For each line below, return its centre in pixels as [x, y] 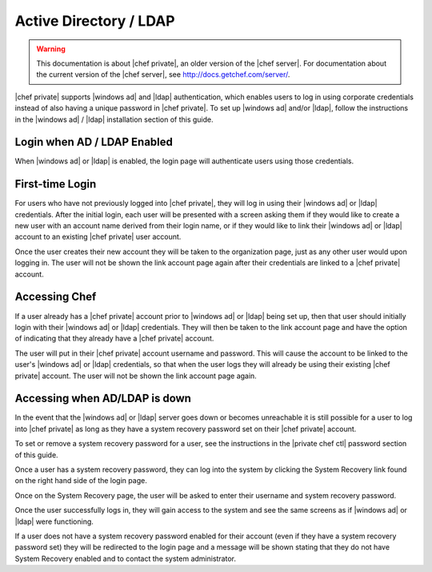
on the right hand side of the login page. [81, 481]
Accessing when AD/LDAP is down [103, 399]
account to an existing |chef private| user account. [98, 237]
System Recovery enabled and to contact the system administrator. [125, 558]
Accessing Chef [56, 297]
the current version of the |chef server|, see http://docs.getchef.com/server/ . [163, 75]
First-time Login [56, 184]
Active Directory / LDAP [95, 21]
